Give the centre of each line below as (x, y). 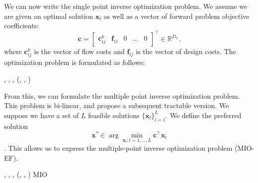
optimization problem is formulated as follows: (75, 62)
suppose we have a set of (42, 115)
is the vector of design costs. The (186, 51)
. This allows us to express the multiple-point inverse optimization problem (118, 148)
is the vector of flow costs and (79, 51)
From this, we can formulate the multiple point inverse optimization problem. (122, 95)
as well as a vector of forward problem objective (176, 16)
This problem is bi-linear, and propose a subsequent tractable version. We (117, 105)
